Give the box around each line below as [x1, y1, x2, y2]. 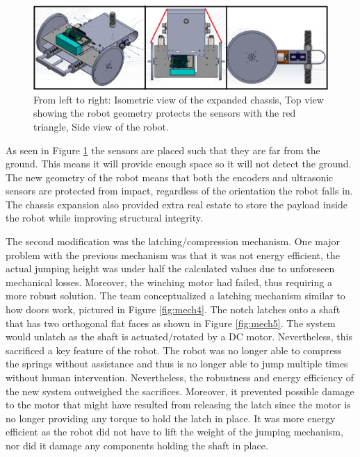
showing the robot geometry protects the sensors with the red [33, 106, 296, 120]
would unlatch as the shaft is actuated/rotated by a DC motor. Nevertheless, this [6, 329, 352, 344]
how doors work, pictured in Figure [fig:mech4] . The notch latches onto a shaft [6, 302, 341, 317]
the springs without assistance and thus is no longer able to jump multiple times [6, 356, 348, 371]
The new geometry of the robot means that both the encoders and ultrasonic [6, 169, 334, 184]
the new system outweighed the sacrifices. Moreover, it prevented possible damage [6, 383, 354, 398]
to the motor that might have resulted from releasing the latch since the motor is [6, 397, 351, 412]
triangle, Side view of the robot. [33, 119, 169, 133]
